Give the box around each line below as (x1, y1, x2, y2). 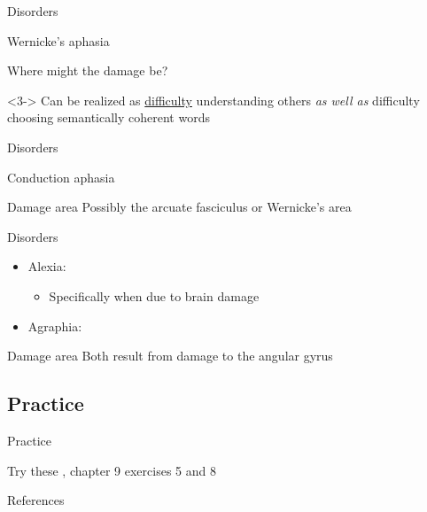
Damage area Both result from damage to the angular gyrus (7, 346, 333, 365)
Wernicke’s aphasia (7, 31, 110, 50)
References (7, 491, 65, 509)
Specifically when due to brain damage (49, 286, 260, 305)
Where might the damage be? (7, 61, 168, 80)
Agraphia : (27, 316, 82, 335)
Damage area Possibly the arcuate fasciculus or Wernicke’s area (7, 198, 352, 216)
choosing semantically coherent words (7, 108, 210, 127)
